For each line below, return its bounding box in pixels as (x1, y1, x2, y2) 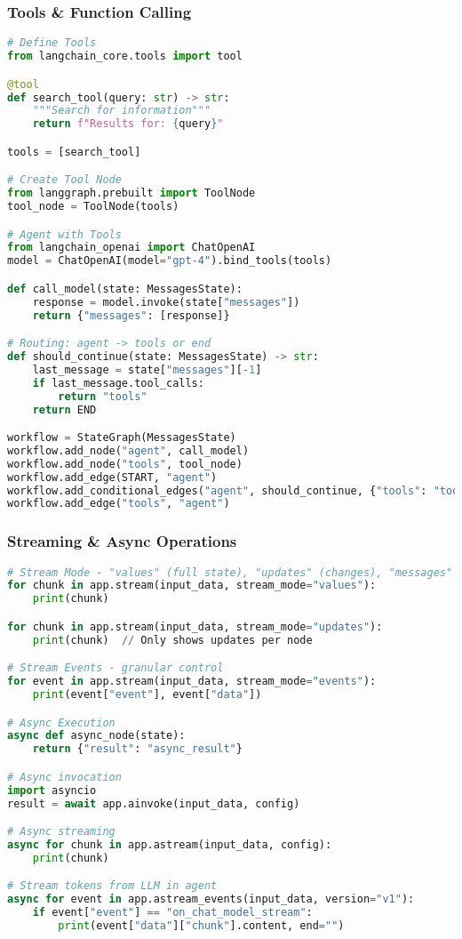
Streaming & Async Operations (7, 530, 237, 552)
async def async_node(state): (7, 729, 186, 742)
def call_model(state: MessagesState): (7, 282, 243, 295)
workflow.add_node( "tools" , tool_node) (7, 457, 243, 470)
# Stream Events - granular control (7, 662, 224, 675)
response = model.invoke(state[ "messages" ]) (32, 295, 300, 309)
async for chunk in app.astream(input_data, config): (7, 838, 332, 851)
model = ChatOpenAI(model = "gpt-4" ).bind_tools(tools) (7, 254, 332, 268)
